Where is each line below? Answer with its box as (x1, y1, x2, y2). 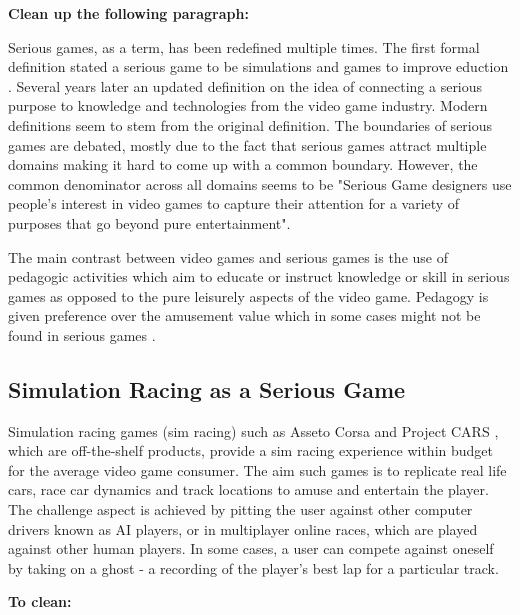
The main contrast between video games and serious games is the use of (8, 246, 448, 267)
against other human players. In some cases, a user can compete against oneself (8, 538, 494, 559)
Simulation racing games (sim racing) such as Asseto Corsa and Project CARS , (8, 420, 499, 441)
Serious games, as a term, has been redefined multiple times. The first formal (8, 36, 480, 57)
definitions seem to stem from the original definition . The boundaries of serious (8, 114, 493, 135)
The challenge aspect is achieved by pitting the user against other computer (8, 499, 473, 520)
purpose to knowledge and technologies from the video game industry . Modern (8, 95, 488, 116)
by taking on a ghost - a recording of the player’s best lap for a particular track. (8, 557, 499, 578)
